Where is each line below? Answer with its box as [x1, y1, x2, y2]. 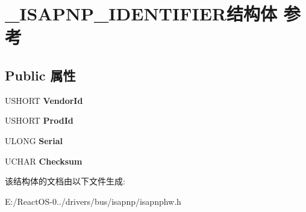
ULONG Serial [5, 134, 63, 147]
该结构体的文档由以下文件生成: [5, 175, 125, 187]
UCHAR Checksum [5, 154, 83, 167]
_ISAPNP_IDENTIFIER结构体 [5, 1, 278, 26]
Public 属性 [5, 65, 76, 84]
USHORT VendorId [5, 94, 83, 106]
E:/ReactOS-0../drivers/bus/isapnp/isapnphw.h [5, 195, 181, 207]
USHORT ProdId [5, 114, 73, 127]
